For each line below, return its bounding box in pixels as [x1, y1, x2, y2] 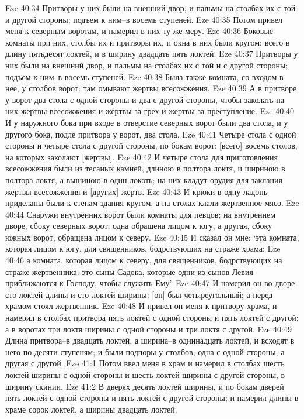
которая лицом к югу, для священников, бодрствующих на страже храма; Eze [5, 242, 281, 255]
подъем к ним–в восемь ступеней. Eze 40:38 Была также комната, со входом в [5, 70, 284, 83]
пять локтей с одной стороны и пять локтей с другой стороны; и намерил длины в [5, 391, 299, 404]
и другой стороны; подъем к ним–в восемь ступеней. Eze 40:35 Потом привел [5, 13, 282, 25]
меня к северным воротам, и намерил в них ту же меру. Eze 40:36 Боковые [5, 25, 274, 37]
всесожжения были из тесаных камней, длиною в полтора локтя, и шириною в [5, 162, 285, 174]
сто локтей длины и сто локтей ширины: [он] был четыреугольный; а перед [5, 288, 273, 300]
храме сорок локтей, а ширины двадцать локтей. [5, 403, 177, 415]
